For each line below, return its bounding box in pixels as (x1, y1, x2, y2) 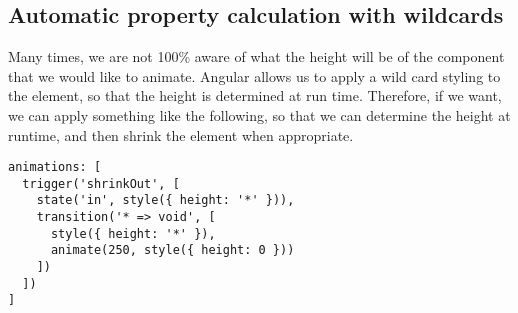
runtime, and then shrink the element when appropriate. (8, 124, 354, 145)
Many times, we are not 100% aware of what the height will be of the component (8, 46, 505, 67)
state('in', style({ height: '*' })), (36, 193, 295, 208)
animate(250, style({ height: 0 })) (50, 243, 295, 258)
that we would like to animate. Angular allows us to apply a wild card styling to (8, 65, 501, 86)
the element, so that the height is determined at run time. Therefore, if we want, (8, 85, 502, 106)
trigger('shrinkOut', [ (22, 176, 180, 191)
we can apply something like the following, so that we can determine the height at (8, 104, 511, 125)
